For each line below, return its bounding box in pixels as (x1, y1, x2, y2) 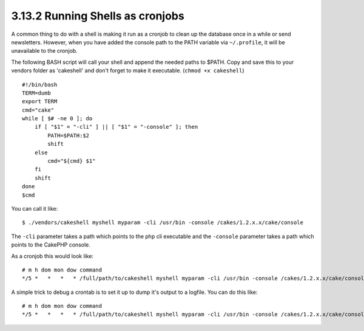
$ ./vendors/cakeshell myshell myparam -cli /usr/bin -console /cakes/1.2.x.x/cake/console (22, 219, 303, 226)
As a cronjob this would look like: (11, 252, 94, 259)
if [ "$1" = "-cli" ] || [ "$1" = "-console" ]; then (34, 123, 198, 131)
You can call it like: (11, 205, 58, 212)
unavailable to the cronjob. (11, 47, 78, 55)
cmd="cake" (22, 106, 55, 114)
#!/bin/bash (22, 81, 58, 88)
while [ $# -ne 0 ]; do (22, 115, 93, 122)
